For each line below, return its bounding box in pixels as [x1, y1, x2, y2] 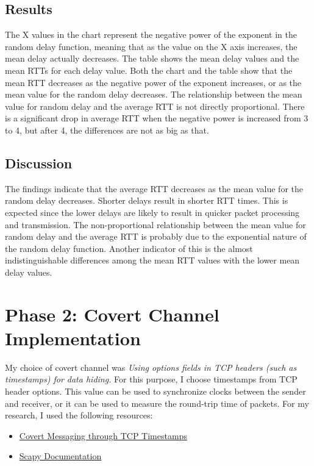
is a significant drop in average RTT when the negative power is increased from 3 [5, 112, 309, 124]
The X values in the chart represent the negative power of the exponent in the [5, 28, 297, 41]
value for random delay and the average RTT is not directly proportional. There [5, 99, 305, 112]
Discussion [5, 153, 73, 172]
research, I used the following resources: [5, 409, 153, 421]
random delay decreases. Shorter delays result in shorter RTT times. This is [5, 194, 288, 207]
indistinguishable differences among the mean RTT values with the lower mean [5, 254, 300, 267]
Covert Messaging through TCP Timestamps [19, 429, 187, 442]
